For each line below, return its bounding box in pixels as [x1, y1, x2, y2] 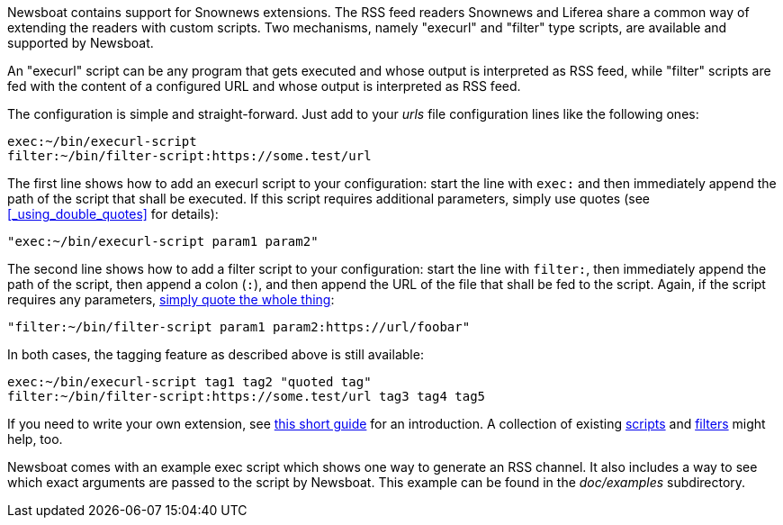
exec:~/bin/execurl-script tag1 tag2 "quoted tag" [7, 375, 372, 389]
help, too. [7, 431, 63, 447]
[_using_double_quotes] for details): [7, 206, 219, 222]
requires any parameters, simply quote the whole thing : [7, 292, 335, 307]
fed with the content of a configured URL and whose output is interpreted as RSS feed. [7, 78, 521, 94]
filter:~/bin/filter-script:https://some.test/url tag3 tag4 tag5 [7, 389, 486, 403]
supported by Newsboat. [7, 35, 154, 50]
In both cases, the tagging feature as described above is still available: [7, 347, 424, 362]
